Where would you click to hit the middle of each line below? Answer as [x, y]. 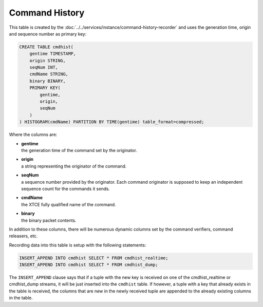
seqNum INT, [44, 67]
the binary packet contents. [49, 220]
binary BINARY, [47, 81]
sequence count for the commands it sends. [66, 189]
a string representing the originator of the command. [74, 166]
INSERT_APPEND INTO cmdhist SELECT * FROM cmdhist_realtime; [94, 258]
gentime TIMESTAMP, [53, 54]
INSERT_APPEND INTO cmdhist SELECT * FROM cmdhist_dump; [89, 265]
